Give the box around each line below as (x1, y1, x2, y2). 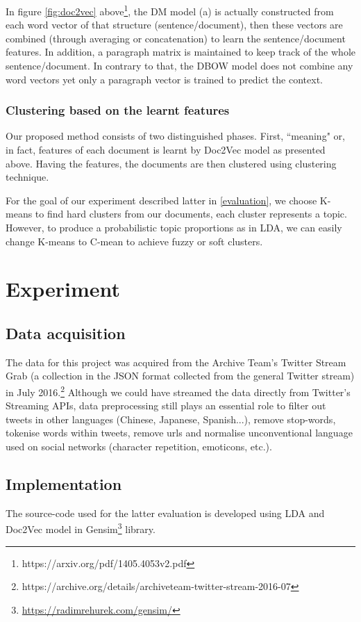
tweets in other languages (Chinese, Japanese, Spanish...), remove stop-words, (6, 411, 336, 426)
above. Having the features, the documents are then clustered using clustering (6, 156, 337, 170)
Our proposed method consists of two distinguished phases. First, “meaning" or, (6, 129, 345, 143)
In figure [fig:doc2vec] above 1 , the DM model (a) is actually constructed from (6, 2, 334, 18)
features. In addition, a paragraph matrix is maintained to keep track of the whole (6, 44, 355, 59)
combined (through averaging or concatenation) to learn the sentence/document (6, 31, 346, 45)
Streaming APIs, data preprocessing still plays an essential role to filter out (6, 398, 326, 413)
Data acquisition (6, 322, 126, 343)
